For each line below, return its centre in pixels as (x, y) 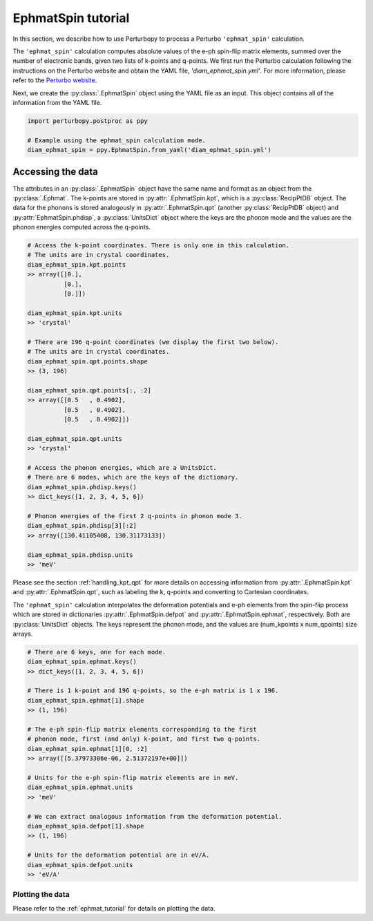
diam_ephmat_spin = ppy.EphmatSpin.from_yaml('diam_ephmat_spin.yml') (150, 150)
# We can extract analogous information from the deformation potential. (155, 816)
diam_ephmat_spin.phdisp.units (80, 555)
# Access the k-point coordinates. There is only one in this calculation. (159, 246)
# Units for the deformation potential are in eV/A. (118, 855)
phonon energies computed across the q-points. (82, 227)
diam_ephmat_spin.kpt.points (77, 265)
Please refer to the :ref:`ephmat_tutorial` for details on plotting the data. (114, 908)
